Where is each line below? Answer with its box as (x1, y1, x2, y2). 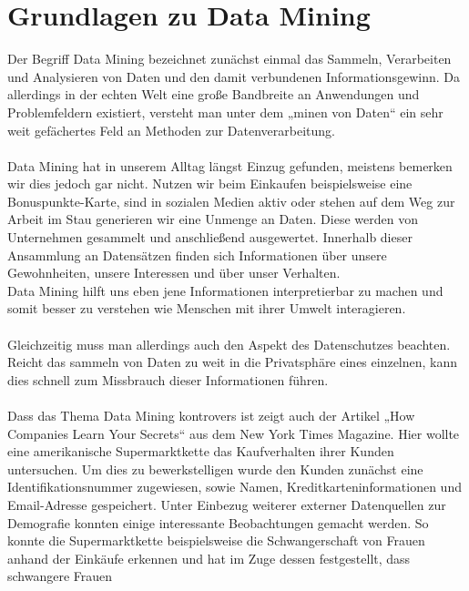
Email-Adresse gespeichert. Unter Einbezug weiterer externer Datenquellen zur (7, 494, 446, 514)
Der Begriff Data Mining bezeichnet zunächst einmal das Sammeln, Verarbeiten (7, 49, 452, 68)
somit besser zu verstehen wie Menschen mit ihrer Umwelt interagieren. (7, 299, 406, 318)
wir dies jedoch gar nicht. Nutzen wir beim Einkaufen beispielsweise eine (7, 174, 413, 193)
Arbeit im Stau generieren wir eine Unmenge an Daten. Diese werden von (7, 209, 418, 229)
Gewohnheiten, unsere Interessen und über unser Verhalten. (7, 263, 341, 282)
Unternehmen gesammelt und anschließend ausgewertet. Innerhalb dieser (7, 228, 413, 247)
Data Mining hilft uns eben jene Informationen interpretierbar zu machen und (7, 280, 444, 300)
